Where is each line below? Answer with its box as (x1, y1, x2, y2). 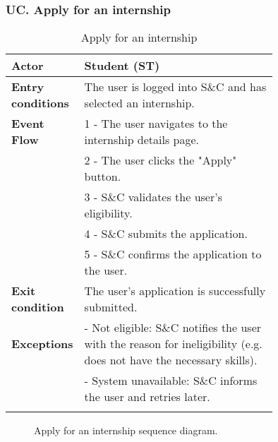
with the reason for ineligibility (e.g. (84, 335, 262, 352)
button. (84, 168, 121, 185)
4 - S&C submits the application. (84, 225, 248, 242)
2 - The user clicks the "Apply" (84, 152, 237, 169)
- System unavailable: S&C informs (84, 372, 258, 389)
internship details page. (84, 131, 200, 148)
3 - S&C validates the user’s (84, 189, 222, 205)
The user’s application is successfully (84, 282, 266, 299)
